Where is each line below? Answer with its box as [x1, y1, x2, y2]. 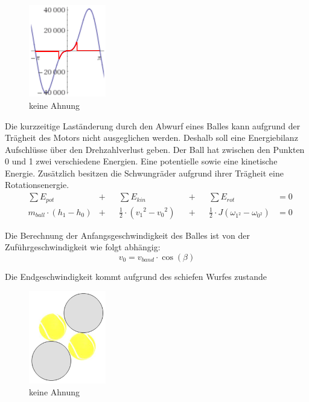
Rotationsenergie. [5, 178, 69, 191]
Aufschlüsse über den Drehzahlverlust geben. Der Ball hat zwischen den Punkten [5, 143, 305, 155]
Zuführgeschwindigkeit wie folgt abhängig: [5, 241, 161, 253]
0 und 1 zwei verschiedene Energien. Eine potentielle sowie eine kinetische [5, 155, 278, 167]
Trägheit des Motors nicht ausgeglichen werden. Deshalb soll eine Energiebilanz [5, 131, 298, 144]
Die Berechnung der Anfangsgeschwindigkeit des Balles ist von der [5, 229, 250, 241]
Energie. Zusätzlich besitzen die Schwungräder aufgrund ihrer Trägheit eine [5, 166, 284, 179]
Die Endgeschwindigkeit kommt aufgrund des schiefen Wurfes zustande [5, 270, 267, 282]
